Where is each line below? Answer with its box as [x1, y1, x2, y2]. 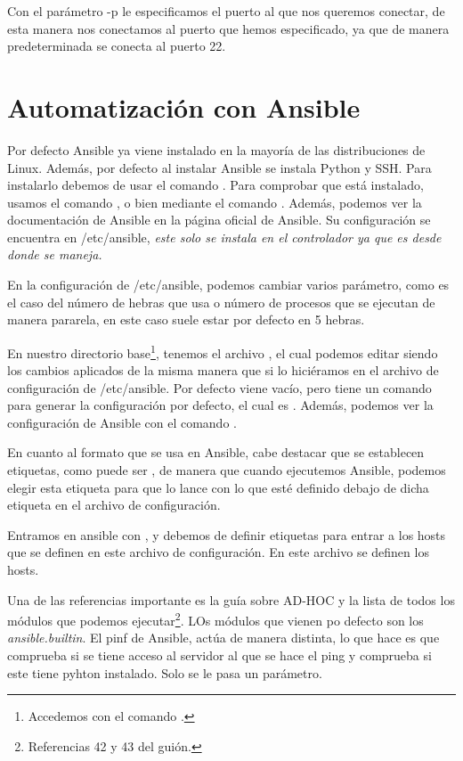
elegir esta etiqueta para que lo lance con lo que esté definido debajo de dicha [7, 478, 429, 496]
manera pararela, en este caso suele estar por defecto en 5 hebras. [7, 310, 365, 329]
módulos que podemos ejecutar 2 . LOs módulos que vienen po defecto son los [7, 609, 424, 629]
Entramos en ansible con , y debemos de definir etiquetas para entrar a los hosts [7, 525, 446, 544]
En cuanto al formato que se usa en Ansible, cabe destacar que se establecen [7, 443, 425, 462]
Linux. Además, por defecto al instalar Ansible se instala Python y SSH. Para [7, 158, 432, 176]
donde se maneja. [7, 245, 102, 264]
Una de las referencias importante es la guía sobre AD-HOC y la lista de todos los [7, 590, 455, 609]
